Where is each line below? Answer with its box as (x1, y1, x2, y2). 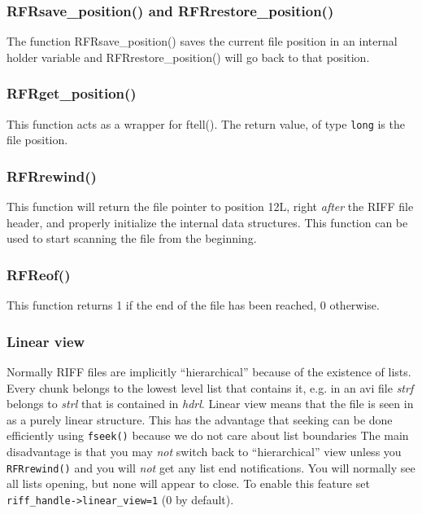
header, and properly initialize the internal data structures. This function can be (7, 213, 408, 231)
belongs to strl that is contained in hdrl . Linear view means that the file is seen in (7, 395, 414, 412)
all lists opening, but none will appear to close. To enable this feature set (7, 475, 370, 492)
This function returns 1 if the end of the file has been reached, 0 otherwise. (7, 297, 380, 314)
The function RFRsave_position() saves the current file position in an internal (7, 33, 398, 50)
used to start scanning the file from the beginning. (7, 230, 257, 247)
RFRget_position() (7, 83, 137, 103)
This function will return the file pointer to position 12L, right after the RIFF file (7, 198, 414, 215)
